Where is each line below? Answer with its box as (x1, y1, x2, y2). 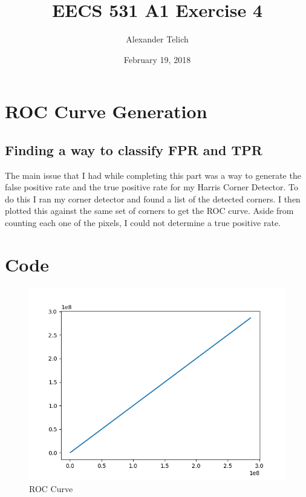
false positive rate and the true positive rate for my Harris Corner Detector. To (5, 181, 299, 193)
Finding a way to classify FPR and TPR (5, 140, 262, 159)
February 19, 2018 (123, 53, 191, 65)
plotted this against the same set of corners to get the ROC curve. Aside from (5, 204, 294, 217)
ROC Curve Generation (5, 99, 207, 124)
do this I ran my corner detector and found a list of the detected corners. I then (5, 192, 301, 205)
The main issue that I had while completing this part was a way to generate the (5, 168, 301, 181)
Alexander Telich (126, 33, 189, 45)
